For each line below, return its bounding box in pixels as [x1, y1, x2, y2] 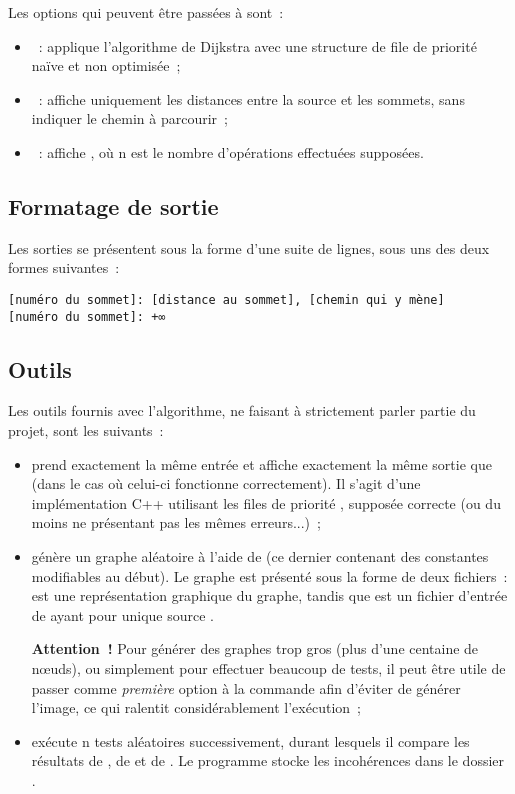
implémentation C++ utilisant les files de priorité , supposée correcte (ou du [31, 492, 501, 513]
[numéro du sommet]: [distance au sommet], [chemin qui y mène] [8, 292, 445, 307]
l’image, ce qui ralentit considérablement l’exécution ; [31, 697, 361, 718]
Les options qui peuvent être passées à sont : [8, 2, 284, 22]
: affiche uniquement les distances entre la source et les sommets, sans [38, 88, 465, 109]
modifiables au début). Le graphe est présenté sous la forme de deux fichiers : [31, 565, 508, 586]
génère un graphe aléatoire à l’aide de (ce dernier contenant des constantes [31, 546, 489, 567]
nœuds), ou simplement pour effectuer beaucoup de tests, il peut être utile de [31, 658, 506, 678]
